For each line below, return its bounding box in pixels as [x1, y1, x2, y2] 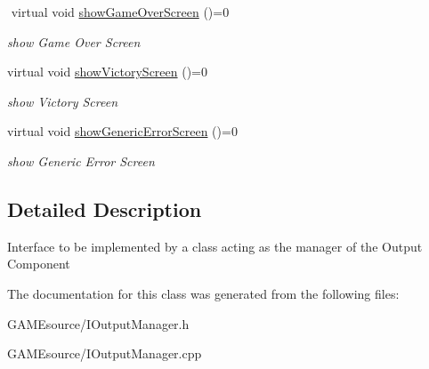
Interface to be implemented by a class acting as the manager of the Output [7, 237, 423, 255]
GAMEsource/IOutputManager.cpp [7, 344, 202, 363]
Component [7, 254, 70, 273]
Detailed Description [7, 195, 202, 222]
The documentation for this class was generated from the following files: [7, 284, 400, 302]
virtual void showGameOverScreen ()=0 [11, 3, 230, 20]
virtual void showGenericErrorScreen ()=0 [7, 122, 238, 140]
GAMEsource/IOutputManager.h [7, 314, 190, 333]
